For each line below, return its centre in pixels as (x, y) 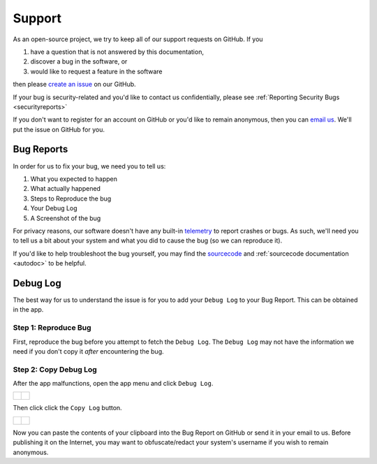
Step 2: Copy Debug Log (55, 369)
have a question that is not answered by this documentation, (117, 52)
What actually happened (66, 189)
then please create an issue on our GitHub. (74, 85)
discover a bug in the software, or (79, 61)
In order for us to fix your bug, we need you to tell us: (89, 166)
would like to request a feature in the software (96, 71)
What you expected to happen (74, 179)
